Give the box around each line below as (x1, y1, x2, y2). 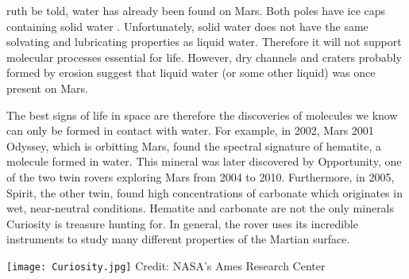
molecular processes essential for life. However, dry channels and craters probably (6, 48, 402, 65)
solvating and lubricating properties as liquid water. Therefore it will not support (6, 33, 402, 50)
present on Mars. (6, 79, 88, 96)
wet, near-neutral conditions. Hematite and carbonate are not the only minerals (6, 200, 395, 216)
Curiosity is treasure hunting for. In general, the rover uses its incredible (6, 215, 358, 231)
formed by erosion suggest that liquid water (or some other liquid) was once (6, 64, 376, 81)
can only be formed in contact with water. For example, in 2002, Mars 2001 (6, 122, 374, 139)
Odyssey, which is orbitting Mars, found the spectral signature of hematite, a (6, 137, 381, 154)
